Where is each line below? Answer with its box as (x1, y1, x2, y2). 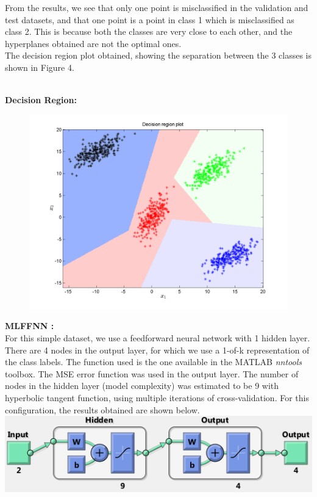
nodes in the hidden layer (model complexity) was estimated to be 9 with (5, 379, 279, 392)
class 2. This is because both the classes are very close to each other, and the (5, 25, 293, 38)
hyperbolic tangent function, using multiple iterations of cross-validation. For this (5, 391, 309, 404)
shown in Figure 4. (5, 60, 74, 73)
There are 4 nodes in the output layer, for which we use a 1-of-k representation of (5, 343, 310, 356)
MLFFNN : (5, 319, 54, 332)
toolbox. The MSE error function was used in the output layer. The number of (5, 367, 299, 380)
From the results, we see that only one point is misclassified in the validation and (5, 1, 308, 13)
